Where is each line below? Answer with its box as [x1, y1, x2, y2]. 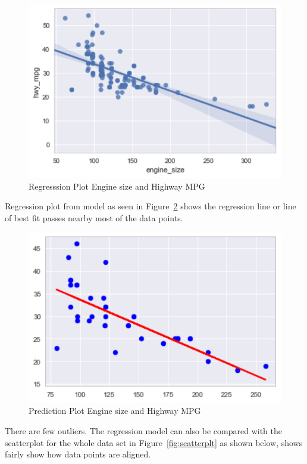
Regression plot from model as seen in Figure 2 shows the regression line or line [5, 200, 296, 212]
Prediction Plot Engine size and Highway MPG [29, 404, 201, 417]
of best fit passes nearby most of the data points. [5, 212, 183, 224]
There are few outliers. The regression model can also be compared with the [5, 424, 282, 437]
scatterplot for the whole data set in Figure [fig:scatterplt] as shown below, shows [5, 436, 303, 448]
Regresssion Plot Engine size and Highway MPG [29, 180, 205, 192]
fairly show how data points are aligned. [5, 448, 151, 460]
